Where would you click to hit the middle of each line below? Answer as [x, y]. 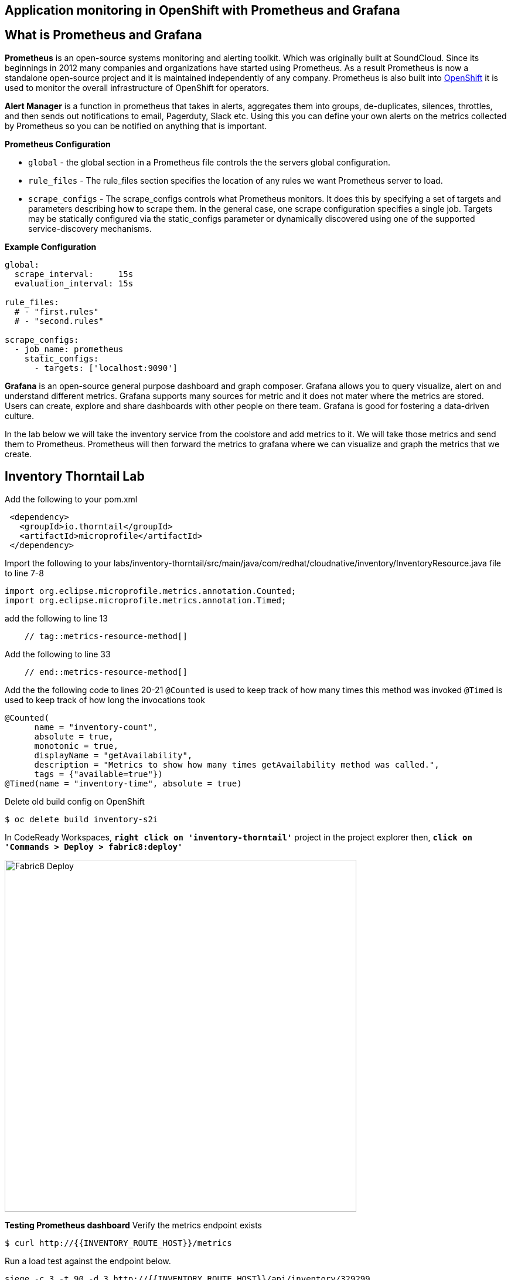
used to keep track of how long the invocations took [105, 700]
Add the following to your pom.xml [71, 499]
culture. [19, 416]
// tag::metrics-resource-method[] [106, 636]
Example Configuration [51, 246]
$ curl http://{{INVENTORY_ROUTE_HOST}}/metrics [118, 1243]
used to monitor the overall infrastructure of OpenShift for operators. [137, 87]
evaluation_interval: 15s [74, 283]
